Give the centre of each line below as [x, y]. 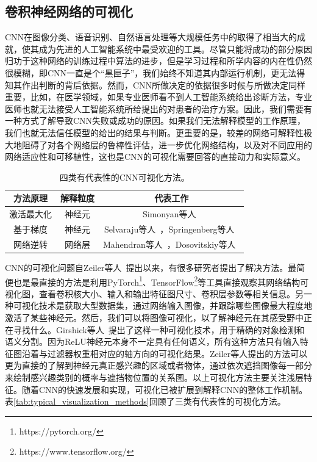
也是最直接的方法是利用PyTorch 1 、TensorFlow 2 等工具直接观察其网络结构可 [161, 281]
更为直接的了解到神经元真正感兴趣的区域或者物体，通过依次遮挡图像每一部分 [158, 365]
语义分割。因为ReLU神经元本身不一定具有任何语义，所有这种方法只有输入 [152, 341]
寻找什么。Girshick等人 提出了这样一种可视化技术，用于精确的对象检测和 [159, 329]
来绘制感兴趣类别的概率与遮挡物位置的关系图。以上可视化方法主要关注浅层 [154, 377]
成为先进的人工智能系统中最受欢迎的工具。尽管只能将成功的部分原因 [175, 49]
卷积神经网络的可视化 [69, 11]
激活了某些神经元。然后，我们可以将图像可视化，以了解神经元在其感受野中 [154, 317]
